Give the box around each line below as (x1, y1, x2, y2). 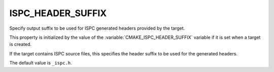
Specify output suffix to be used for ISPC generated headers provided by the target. (9, 25, 185, 31)
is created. (9, 41, 32, 47)
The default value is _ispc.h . (9, 60, 72, 66)
